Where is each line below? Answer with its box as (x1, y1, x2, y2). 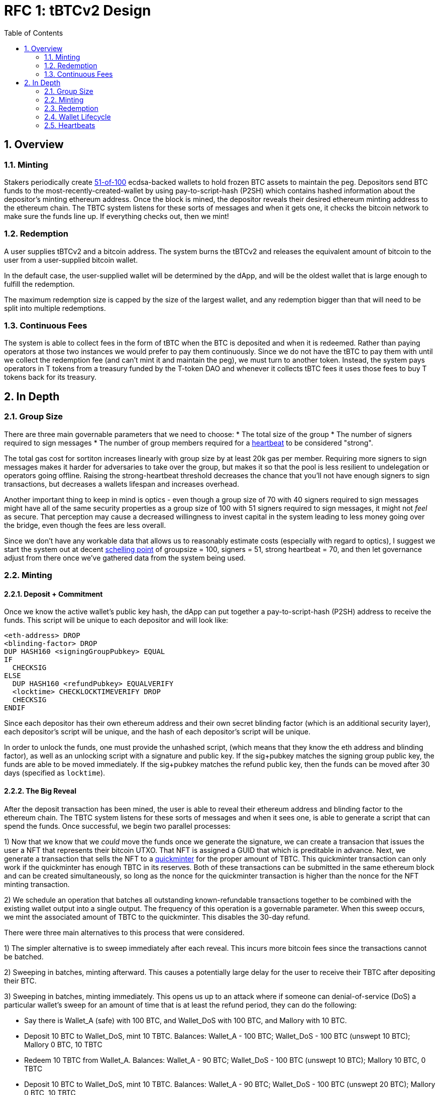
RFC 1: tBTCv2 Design (4, 2, 151, 19)
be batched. (4, 952, 44, 961)
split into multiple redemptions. (4, 303, 106, 312)
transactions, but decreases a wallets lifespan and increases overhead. (4, 479, 239, 488)
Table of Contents (4, 28, 63, 37)
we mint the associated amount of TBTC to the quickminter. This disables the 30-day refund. (4, 912, 310, 921)
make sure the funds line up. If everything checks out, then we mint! (4, 211, 229, 221)
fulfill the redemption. (4, 279, 75, 288)
